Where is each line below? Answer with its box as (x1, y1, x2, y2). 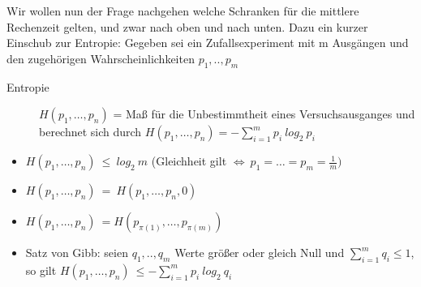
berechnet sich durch (39, 123, 142, 140)
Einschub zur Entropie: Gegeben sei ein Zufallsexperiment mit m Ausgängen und (6, 34, 409, 51)
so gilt (25, 261, 57, 278)
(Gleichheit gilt (151, 152, 227, 169)
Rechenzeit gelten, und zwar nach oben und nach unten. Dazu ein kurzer (6, 18, 368, 35)
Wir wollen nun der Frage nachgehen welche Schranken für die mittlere (6, 2, 359, 19)
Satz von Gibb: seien (25, 244, 128, 261)
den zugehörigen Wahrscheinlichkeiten (6, 49, 195, 66)
